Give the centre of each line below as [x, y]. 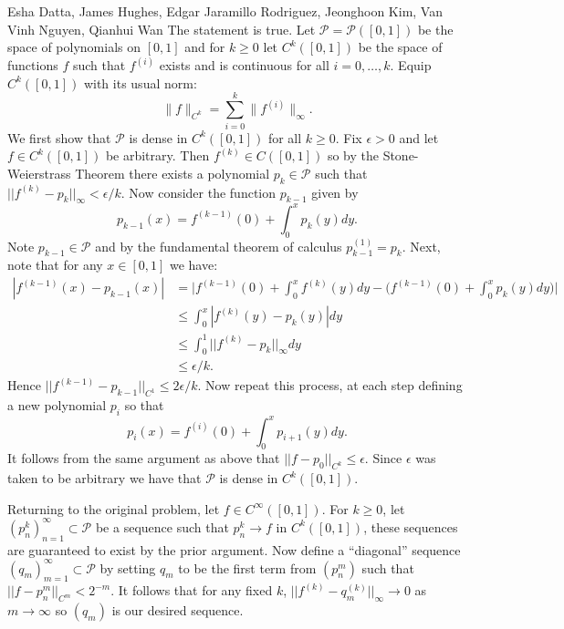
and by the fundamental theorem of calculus [219, 246]
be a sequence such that [162, 526]
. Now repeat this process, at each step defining [330, 385]
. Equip [411, 65]
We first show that [59, 137]
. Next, [421, 246]
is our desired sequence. [178, 610]
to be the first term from [247, 567]
